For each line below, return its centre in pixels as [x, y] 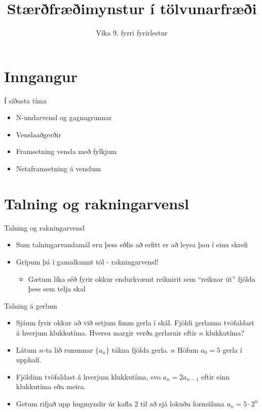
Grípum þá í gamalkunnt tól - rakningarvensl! [87, 261]
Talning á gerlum [31, 305]
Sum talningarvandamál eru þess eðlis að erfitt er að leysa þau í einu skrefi [132, 245]
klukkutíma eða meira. [51, 386]
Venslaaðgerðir [39, 134]
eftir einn [215, 376]
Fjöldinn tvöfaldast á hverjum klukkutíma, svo [88, 376]
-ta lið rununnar [68, 349]
